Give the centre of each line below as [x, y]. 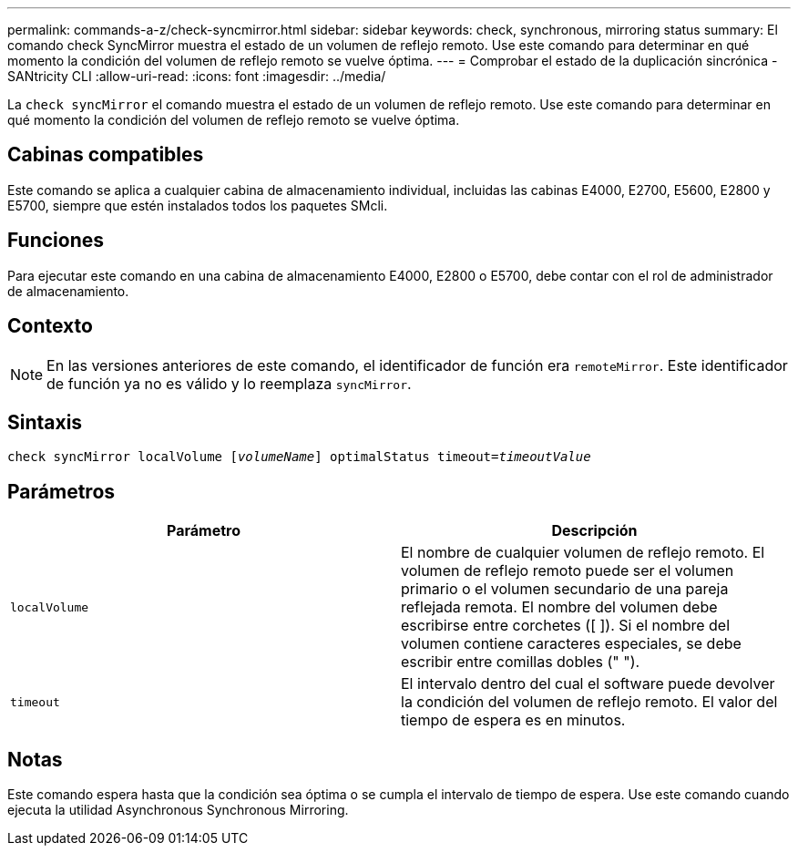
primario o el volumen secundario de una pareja [565, 589]
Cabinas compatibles [106, 155]
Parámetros [61, 491]
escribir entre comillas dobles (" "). [521, 662]
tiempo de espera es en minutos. [513, 720]
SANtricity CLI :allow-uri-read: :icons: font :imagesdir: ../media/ [197, 76]
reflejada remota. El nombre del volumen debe [559, 607]
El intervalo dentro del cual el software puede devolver [588, 684]
